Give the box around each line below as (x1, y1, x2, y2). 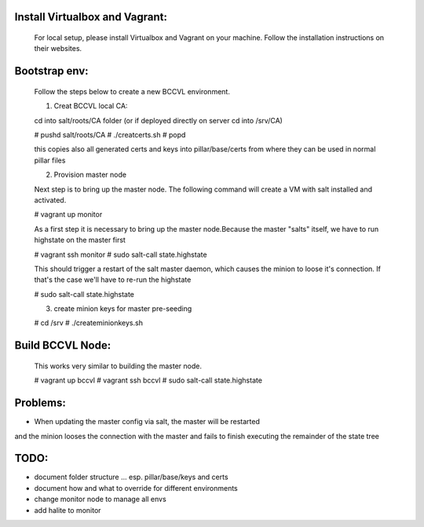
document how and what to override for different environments (34, 483, 239, 492)
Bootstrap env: (14, 64, 90, 78)
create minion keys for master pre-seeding (53, 304, 192, 313)
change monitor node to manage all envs (34, 495, 166, 504)
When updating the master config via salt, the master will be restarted (34, 417, 261, 426)
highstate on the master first (34, 236, 126, 245)
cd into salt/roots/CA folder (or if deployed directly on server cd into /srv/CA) (34, 115, 283, 125)
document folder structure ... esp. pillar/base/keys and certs (34, 472, 228, 482)
